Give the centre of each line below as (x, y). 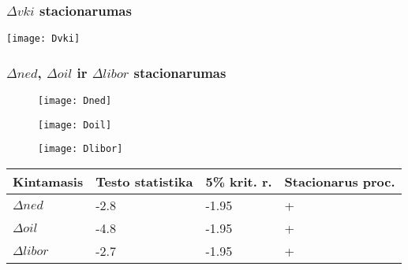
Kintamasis (48, 182)
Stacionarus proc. (340, 182)
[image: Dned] (75, 101)
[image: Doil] (75, 125)
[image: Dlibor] (80, 149)
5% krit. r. (239, 182)
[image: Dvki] (43, 39)
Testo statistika (144, 182)
